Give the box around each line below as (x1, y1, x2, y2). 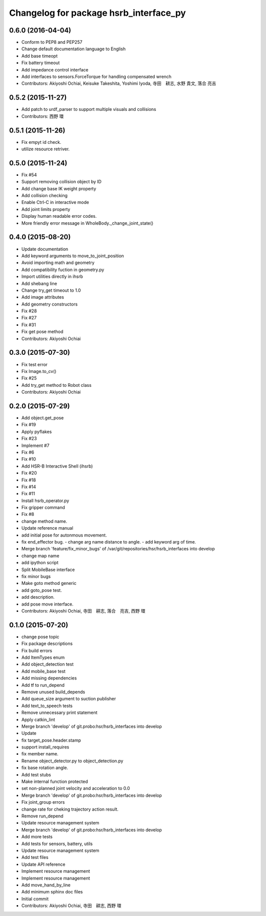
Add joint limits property (21, 206, 70, 212)
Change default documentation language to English (21, 46, 126, 52)
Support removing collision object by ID (21, 179, 102, 185)
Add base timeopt (21, 53, 58, 59)
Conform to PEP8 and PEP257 (21, 39, 83, 45)
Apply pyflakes (21, 429, 52, 435)
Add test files (21, 854, 49, 860)
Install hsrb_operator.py (21, 498, 69, 504)
